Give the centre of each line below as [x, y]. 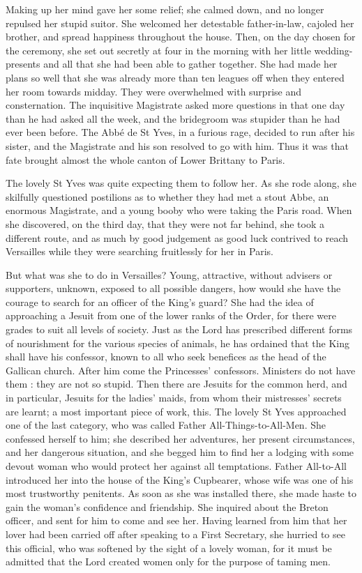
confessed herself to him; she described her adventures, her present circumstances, [180, 438]
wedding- [333, 50]
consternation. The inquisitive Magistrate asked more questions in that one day [175, 105]
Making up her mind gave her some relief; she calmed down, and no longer [165, 9]
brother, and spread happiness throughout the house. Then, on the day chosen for [181, 37]
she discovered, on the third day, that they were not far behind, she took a [165, 223]
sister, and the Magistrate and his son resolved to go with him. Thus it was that [177, 145]
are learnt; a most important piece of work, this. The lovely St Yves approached [176, 411]
